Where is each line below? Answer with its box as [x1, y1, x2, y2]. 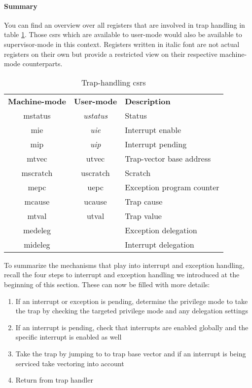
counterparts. [22, 58, 63, 69]
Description [125, 95, 171, 107]
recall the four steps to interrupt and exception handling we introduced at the [4, 269, 240, 280]
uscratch [81, 167, 110, 178]
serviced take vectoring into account [15, 358, 124, 368]
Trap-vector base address [125, 152, 211, 164]
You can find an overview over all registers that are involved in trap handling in [4, 19, 245, 30]
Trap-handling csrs [81, 76, 146, 88]
